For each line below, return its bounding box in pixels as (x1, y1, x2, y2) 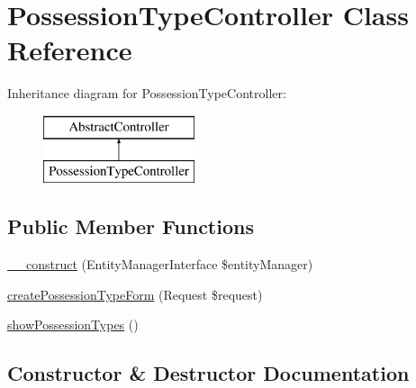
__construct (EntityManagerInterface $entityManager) (7, 255, 313, 274)
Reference (7, 32, 132, 68)
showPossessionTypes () (7, 315, 139, 334)
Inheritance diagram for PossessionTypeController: (7, 84, 286, 103)
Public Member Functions (7, 212, 254, 240)
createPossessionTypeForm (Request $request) (7, 284, 263, 303)
